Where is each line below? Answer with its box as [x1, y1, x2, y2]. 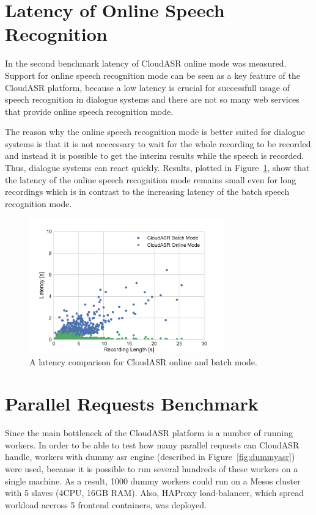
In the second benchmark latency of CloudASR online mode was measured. [5, 57, 287, 70]
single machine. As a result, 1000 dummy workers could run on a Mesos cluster [5, 474, 301, 487]
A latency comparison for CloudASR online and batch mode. [29, 355, 257, 368]
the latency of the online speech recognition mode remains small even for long [5, 173, 296, 186]
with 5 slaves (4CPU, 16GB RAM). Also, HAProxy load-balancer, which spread [5, 486, 304, 499]
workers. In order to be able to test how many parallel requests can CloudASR [5, 438, 299, 451]
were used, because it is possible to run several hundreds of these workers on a [5, 462, 298, 475]
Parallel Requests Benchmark [5, 391, 259, 416]
